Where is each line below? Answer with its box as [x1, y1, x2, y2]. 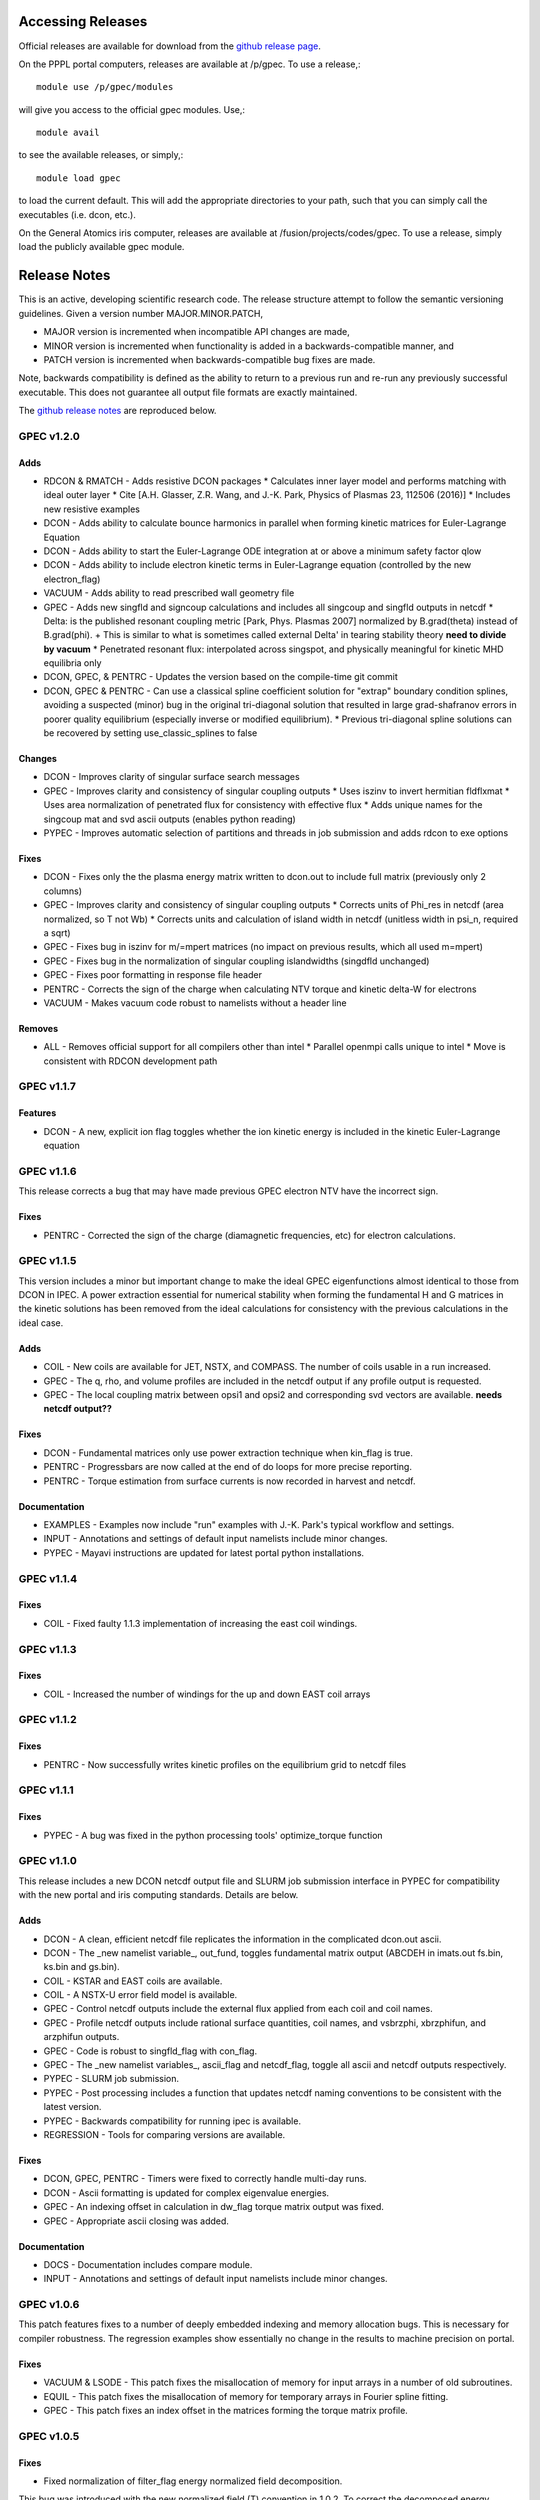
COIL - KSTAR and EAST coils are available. [43, 1975, 223, 1987]
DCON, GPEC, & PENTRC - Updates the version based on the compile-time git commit [43, 671, 399, 683]
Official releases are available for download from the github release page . [18, 40, 322, 52]
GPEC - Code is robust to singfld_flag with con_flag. [43, 2045, 258, 2057]
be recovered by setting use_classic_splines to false [43, 727, 258, 739]
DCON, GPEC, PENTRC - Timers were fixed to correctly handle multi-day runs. [43, 2173, 367, 2185]
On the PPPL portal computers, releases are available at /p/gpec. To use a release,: [18, 58, 361, 70]
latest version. [43, 2101, 102, 2113]
